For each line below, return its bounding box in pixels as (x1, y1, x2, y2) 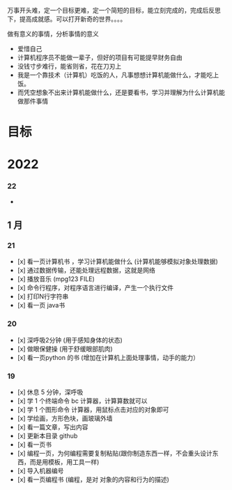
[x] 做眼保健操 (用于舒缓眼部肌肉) (17, 345, 113, 353)
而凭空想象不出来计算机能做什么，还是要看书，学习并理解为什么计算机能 (17, 88, 225, 96)
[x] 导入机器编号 (17, 466, 64, 475)
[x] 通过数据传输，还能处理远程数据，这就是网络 (17, 266, 155, 275)
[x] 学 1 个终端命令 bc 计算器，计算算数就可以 (17, 396, 148, 405)
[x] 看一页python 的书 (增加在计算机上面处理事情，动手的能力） (17, 353, 200, 361)
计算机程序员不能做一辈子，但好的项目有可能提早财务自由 (17, 53, 183, 62)
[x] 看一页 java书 (17, 301, 65, 310)
